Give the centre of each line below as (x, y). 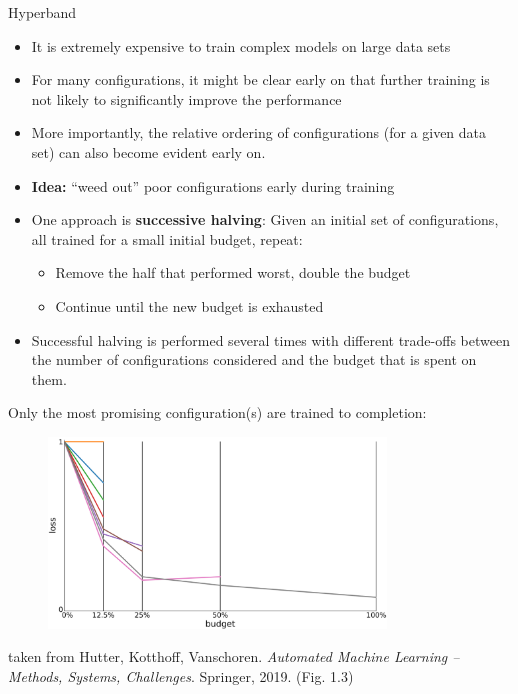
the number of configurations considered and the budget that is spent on (254, 359)
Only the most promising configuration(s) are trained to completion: (217, 412)
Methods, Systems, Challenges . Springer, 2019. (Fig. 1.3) (181, 675)
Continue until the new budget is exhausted (189, 305)
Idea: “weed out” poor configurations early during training (213, 185)
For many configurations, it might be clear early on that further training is (260, 79)
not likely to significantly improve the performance (186, 98)
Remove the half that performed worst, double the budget (233, 272)
